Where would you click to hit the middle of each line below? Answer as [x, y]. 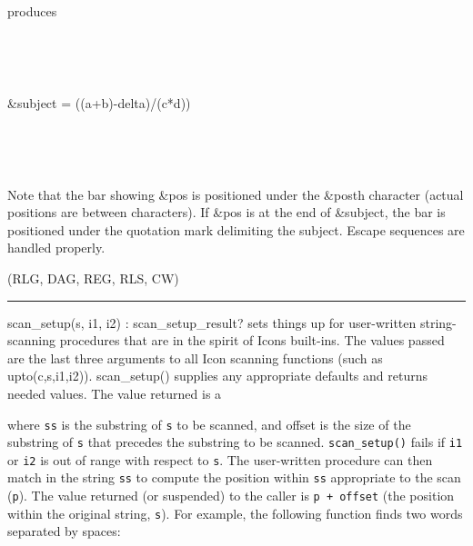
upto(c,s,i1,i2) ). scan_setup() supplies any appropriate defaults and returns [217, 376]
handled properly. [56, 248]
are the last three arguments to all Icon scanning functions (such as [195, 357]
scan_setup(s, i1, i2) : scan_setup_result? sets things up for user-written [212, 322]
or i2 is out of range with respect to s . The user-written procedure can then [220, 459]
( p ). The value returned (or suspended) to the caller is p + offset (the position [231, 496]
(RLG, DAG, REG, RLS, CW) [93, 278]
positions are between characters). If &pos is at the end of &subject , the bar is [226, 212]
